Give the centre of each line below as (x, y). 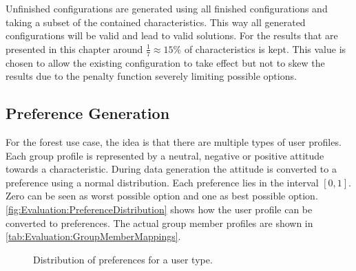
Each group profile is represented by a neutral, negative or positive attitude (165, 155)
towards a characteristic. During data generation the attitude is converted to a (171, 169)
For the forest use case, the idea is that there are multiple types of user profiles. (174, 142)
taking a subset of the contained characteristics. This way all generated (156, 22)
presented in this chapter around (74, 48)
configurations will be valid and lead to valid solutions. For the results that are (172, 35)
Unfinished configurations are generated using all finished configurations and (167, 8)
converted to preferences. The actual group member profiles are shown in (159, 223)
